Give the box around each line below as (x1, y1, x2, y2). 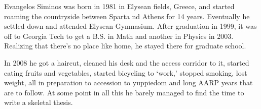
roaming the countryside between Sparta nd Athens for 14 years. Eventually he (4, 11, 250, 21)
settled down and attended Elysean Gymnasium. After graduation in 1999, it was (4, 21, 257, 31)
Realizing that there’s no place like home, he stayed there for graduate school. (4, 40, 246, 51)
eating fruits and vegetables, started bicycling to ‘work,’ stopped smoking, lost (4, 67, 247, 78)
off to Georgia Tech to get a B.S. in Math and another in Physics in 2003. (4, 30, 234, 41)
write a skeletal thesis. (4, 97, 73, 107)
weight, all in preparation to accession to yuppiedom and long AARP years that (4, 77, 253, 88)
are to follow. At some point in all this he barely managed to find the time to (4, 87, 244, 97)
